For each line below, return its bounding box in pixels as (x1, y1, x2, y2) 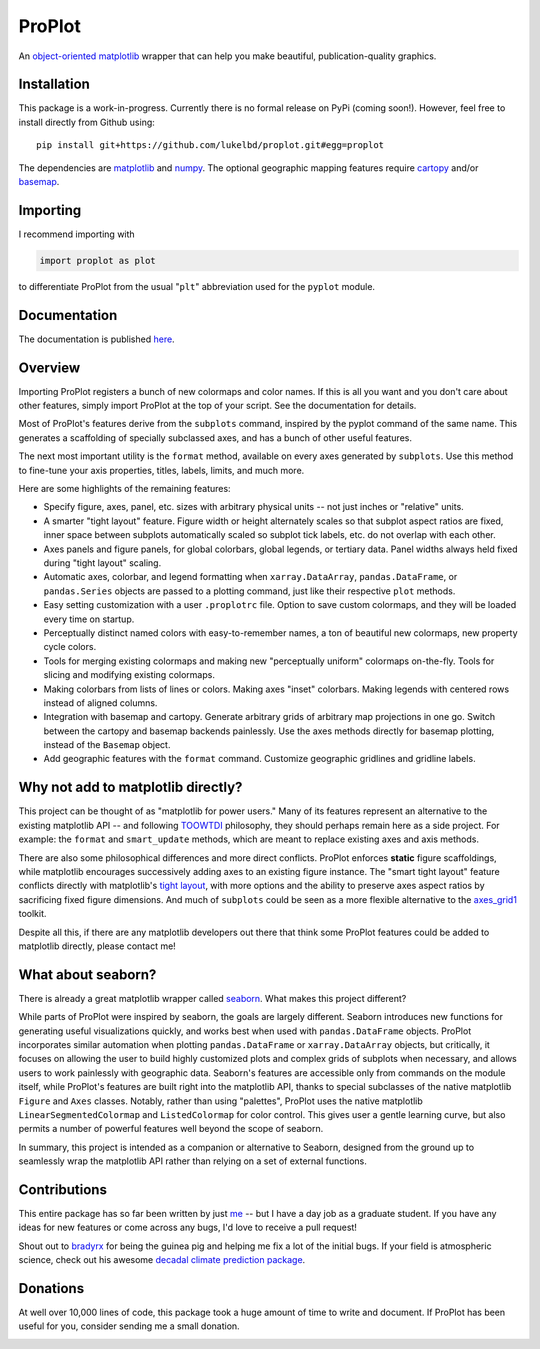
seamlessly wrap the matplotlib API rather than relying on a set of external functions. (18, 1155, 367, 1167)
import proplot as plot (39, 255, 157, 266)
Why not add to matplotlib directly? (18, 779, 243, 796)
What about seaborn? (18, 966, 157, 983)
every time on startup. (43, 613, 135, 625)
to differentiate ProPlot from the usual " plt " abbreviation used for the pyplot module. (18, 280, 375, 292)
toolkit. (18, 908, 47, 920)
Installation (18, 76, 90, 93)
